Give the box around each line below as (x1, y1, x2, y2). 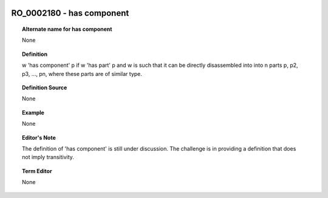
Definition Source (22, 84, 67, 91)
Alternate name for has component (22, 26, 112, 33)
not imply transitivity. (22, 154, 74, 161)
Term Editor (22, 167, 52, 174)
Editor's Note (22, 134, 56, 141)
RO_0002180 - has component (11, 8, 129, 18)
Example (22, 109, 45, 116)
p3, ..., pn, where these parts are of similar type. (22, 70, 143, 77)
